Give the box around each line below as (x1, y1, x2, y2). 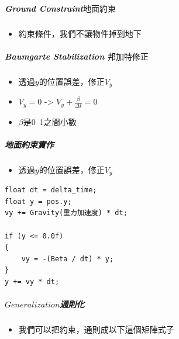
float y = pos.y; (5, 197, 72, 206)
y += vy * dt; (5, 277, 60, 286)
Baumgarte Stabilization (5, 50, 105, 62)
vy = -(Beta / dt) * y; (21, 254, 114, 263)
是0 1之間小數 (23, 115, 77, 127)
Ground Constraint (5, 2, 83, 14)
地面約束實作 (5, 138, 54, 150)
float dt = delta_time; (5, 186, 97, 195)
